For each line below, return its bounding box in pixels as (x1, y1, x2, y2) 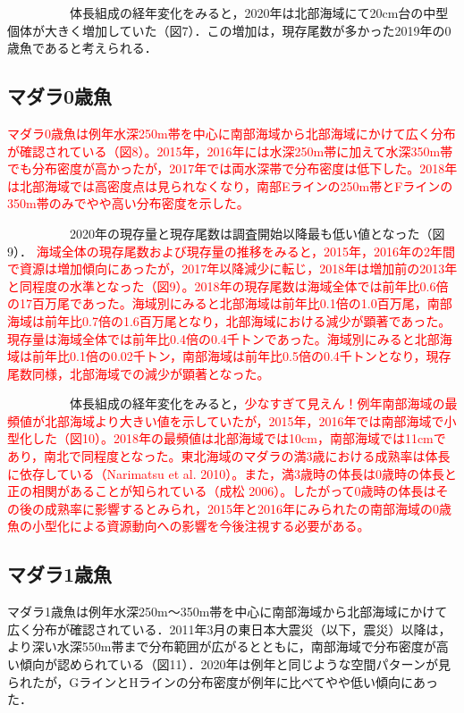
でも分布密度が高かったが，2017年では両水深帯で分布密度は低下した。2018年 (7, 159, 458, 178)
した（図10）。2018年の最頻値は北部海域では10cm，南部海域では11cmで (31, 429, 446, 448)
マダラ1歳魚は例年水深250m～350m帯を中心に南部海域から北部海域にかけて (7, 602, 448, 621)
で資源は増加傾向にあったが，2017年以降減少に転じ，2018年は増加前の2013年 (7, 259, 458, 278)
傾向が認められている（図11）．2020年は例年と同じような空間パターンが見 (19, 655, 451, 674)
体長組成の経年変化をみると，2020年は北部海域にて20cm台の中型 (69, 4, 449, 21)
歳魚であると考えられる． (7, 38, 157, 57)
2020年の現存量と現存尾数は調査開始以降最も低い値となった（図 (69, 223, 445, 242)
